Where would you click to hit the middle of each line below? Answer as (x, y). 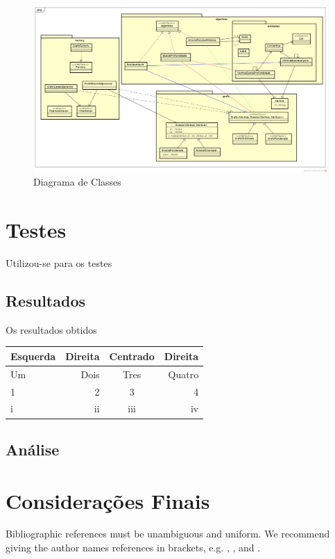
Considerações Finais (108, 500)
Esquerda (33, 356)
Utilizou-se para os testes (59, 263)
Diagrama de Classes (77, 182)
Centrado (132, 356)
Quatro (183, 374)
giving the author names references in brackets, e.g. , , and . (133, 548)
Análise (33, 449)
